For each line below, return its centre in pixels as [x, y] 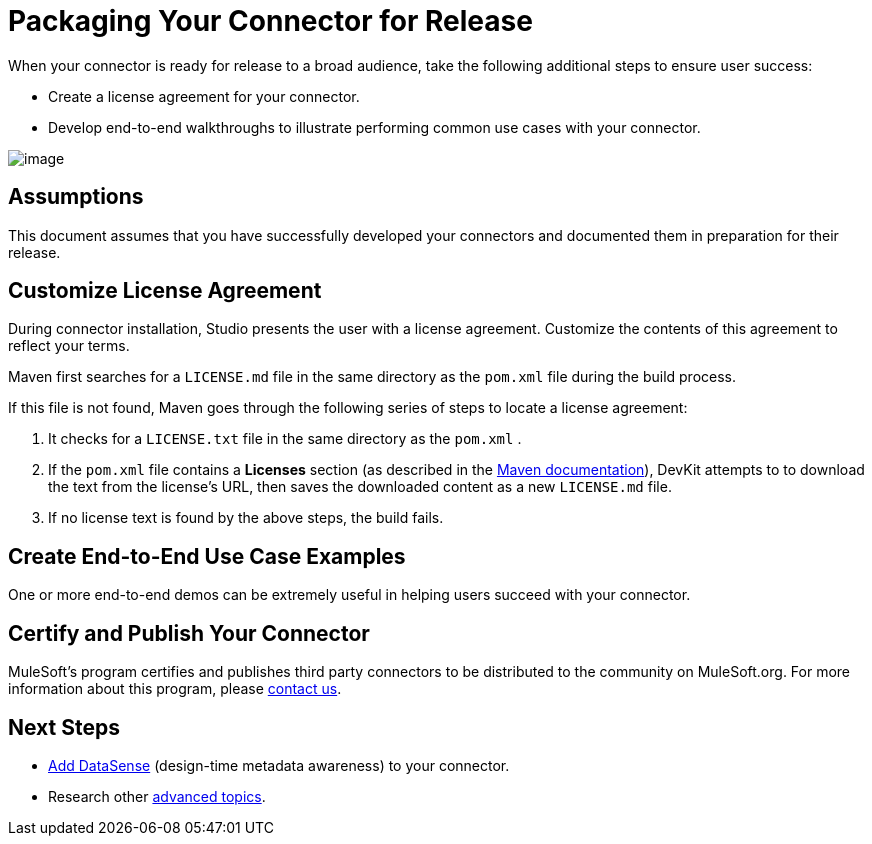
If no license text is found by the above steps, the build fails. [246, 518]
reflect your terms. [69, 346]
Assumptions [76, 197]
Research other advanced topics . [157, 796]
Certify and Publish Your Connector [189, 633]
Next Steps [64, 727]
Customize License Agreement [165, 291]
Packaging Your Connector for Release [270, 21]
